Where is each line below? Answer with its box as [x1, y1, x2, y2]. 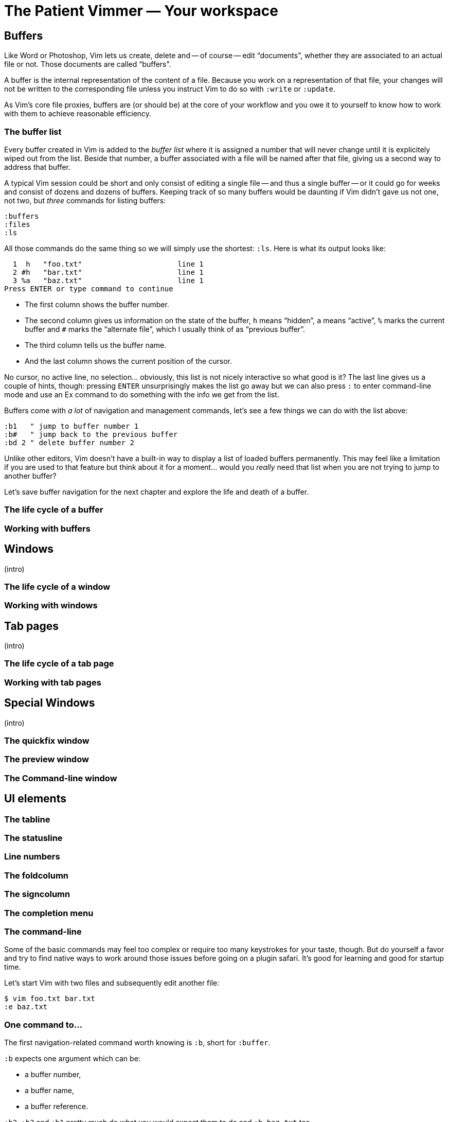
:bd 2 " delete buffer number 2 [4, 438, 134, 447]
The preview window [4, 754, 89, 765]
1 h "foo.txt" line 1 [12, 259, 204, 268]
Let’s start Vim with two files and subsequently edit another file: [4, 978, 220, 988]
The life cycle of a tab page [4, 658, 114, 669]
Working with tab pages [4, 677, 101, 688]
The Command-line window [4, 773, 117, 783]
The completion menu [4, 907, 94, 918]
